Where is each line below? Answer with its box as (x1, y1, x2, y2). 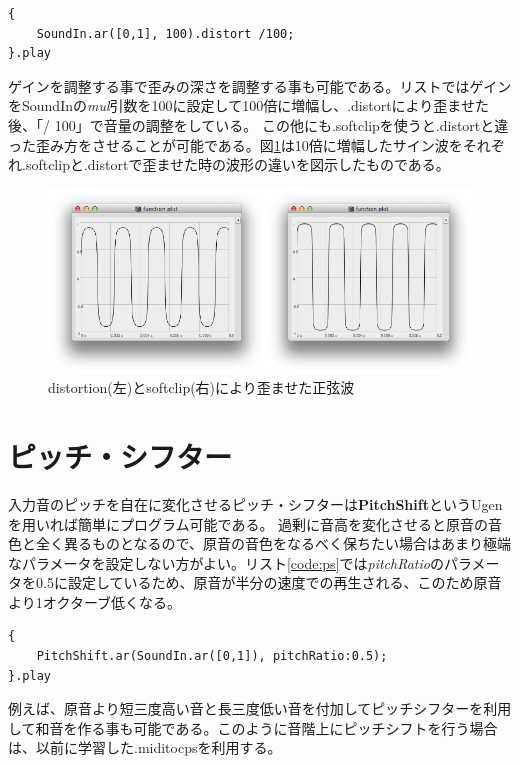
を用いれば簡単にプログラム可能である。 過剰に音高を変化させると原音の (8, 513, 489, 534)
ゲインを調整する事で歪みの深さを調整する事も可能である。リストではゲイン (8, 75, 512, 96)
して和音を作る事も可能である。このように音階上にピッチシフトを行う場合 (8, 717, 498, 738)
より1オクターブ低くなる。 (8, 591, 182, 612)
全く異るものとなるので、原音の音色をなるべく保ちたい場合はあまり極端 (35, 533, 512, 554)
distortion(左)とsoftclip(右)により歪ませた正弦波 (48, 377, 355, 398)
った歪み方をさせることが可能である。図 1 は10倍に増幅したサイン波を (8, 134, 463, 155)
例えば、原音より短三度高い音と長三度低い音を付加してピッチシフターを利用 (8, 698, 512, 719)
